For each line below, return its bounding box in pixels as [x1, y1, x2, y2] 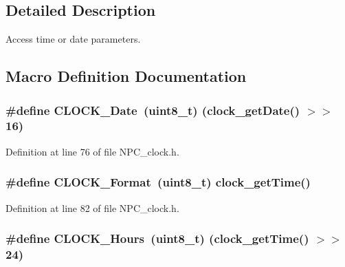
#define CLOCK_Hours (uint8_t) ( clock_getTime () [5, 230, 309, 247]
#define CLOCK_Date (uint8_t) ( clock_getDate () [5, 101, 300, 118]
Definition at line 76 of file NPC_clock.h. [5, 144, 179, 158]
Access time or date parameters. [5, 32, 141, 46]
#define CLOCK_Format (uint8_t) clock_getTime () [5, 173, 311, 191]
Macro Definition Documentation [5, 65, 247, 87]
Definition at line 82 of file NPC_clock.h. [5, 200, 179, 215]
